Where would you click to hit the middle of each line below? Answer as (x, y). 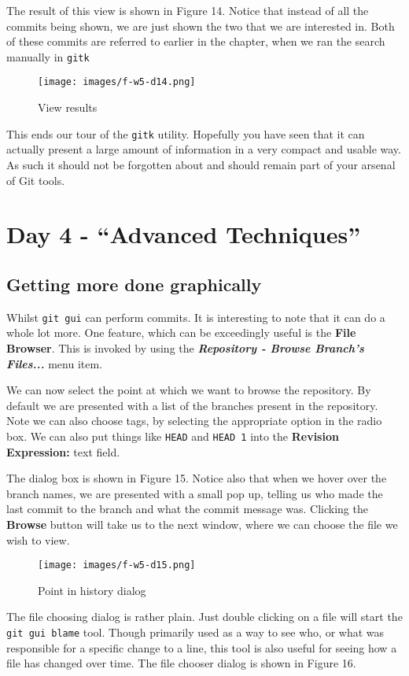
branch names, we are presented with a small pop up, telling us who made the (195, 493)
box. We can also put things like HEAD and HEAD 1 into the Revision (173, 436)
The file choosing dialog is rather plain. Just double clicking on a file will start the (204, 617)
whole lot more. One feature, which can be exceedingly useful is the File (181, 332)
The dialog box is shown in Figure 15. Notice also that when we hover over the (197, 478)
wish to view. (38, 539)
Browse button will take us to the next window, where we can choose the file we (202, 524)
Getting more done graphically (134, 284)
